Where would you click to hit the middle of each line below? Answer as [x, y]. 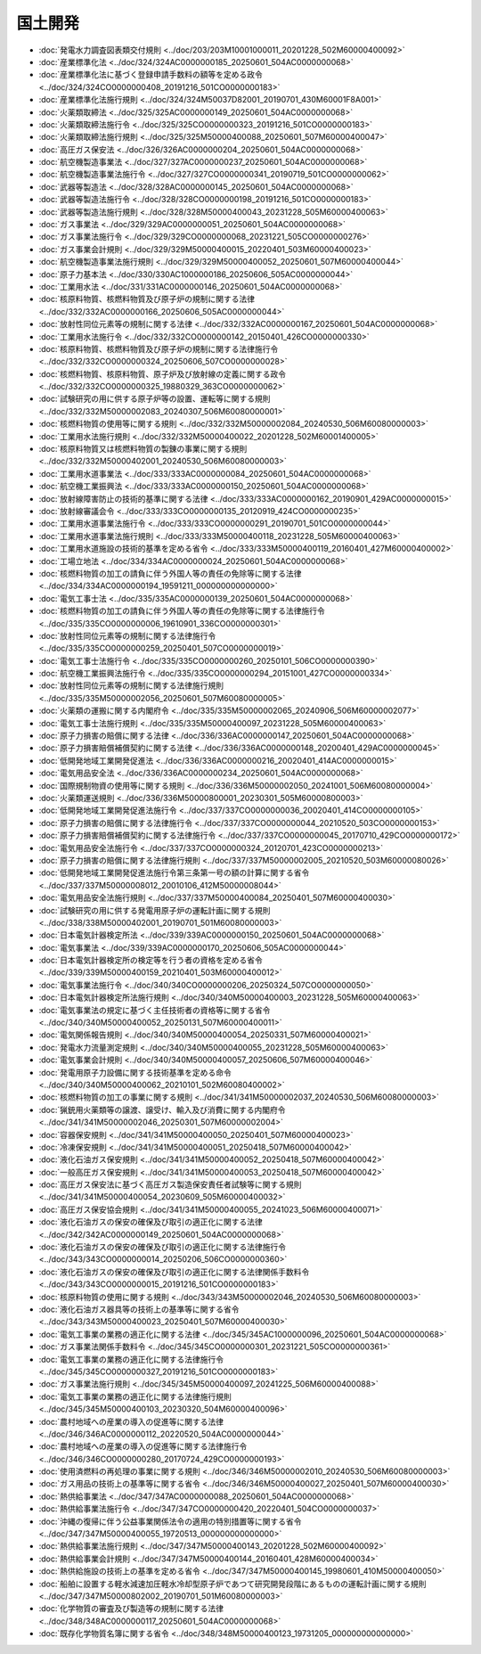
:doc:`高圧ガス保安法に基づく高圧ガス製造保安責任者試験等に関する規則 [170, 1184]
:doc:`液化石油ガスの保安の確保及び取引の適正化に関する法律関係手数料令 [174, 1272]
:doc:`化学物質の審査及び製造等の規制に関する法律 [131, 1609]
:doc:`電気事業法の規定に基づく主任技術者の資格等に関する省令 [155, 1010]
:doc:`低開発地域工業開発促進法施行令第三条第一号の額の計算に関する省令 [174, 872]
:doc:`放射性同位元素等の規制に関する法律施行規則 [131, 685]
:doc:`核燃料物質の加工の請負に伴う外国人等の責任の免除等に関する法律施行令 [182, 611]
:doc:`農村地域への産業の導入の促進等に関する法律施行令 [143, 1446]
